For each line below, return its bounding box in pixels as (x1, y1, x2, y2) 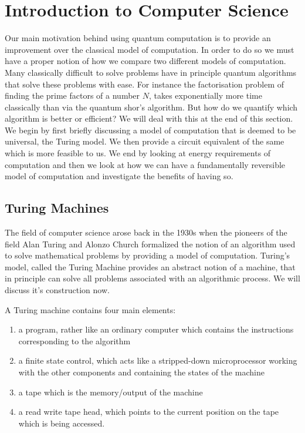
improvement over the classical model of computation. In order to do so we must (5, 43, 294, 55)
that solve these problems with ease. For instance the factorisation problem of (5, 78, 284, 90)
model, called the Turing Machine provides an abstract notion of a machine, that (5, 260, 296, 273)
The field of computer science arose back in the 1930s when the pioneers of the (5, 226, 287, 239)
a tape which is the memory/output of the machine (18, 385, 203, 398)
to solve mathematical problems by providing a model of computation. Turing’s (5, 249, 290, 261)
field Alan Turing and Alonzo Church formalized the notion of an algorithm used (5, 237, 296, 250)
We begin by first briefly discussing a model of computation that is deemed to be (5, 123, 296, 136)
